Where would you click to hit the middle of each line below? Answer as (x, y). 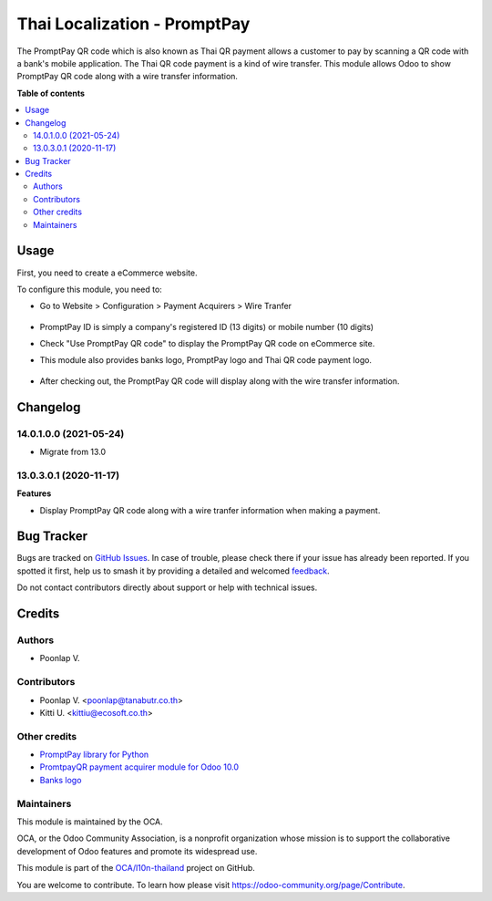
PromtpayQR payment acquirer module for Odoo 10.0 (139, 767)
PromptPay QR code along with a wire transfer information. (128, 77)
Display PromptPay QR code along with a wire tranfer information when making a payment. (210, 510)
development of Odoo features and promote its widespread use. (137, 851)
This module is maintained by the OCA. (90, 822)
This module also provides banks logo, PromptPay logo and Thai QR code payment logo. (206, 360)
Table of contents (51, 93)
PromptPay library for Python (94, 755)
